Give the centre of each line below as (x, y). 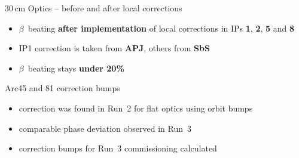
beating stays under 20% (76, 68)
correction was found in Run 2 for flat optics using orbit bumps (136, 108)
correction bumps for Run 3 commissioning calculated (118, 148)
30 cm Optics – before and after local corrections (94, 8)
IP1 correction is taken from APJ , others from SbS (114, 48)
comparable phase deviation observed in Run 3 (105, 128)
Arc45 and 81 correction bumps (62, 88)
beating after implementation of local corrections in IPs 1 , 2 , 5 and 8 (161, 28)
